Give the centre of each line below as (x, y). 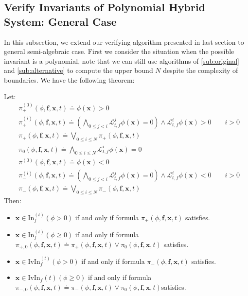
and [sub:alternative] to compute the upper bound (79, 70)
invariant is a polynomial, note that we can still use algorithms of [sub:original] (122, 61)
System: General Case (60, 21)
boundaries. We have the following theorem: (69, 79)
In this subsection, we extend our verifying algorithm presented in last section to (124, 42)
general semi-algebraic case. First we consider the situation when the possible (119, 51)
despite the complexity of (201, 70)
